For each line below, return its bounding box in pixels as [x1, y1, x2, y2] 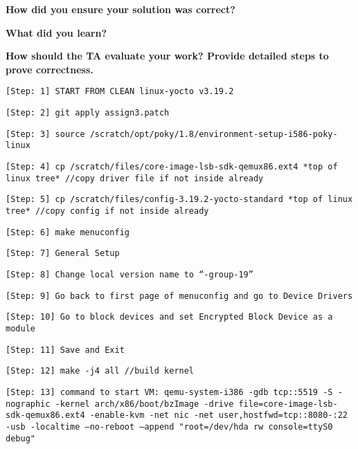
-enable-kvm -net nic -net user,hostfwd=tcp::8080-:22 [89, 410, 348, 421]
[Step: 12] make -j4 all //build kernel [6, 366, 195, 376]
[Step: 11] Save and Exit [6, 345, 125, 355]
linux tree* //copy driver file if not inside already [6, 173, 264, 183]
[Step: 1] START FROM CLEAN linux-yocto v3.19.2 [6, 86, 234, 97]
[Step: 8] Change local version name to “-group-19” [6, 269, 253, 280]
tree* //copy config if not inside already [6, 205, 209, 216]
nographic [6, 398, 51, 409]
